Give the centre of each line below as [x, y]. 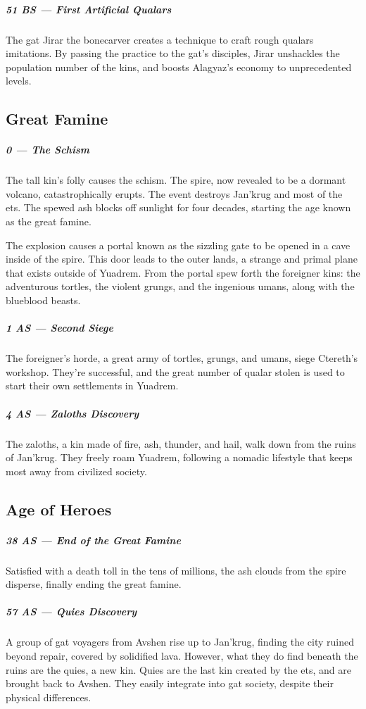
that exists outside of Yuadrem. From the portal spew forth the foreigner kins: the [183, 272]
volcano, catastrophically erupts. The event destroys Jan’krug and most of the [174, 193]
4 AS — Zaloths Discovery [72, 413]
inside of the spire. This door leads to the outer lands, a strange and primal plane [182, 259]
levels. [19, 81]
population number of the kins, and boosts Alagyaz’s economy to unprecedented [179, 67]
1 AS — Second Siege [59, 328]
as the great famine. [49, 221]
